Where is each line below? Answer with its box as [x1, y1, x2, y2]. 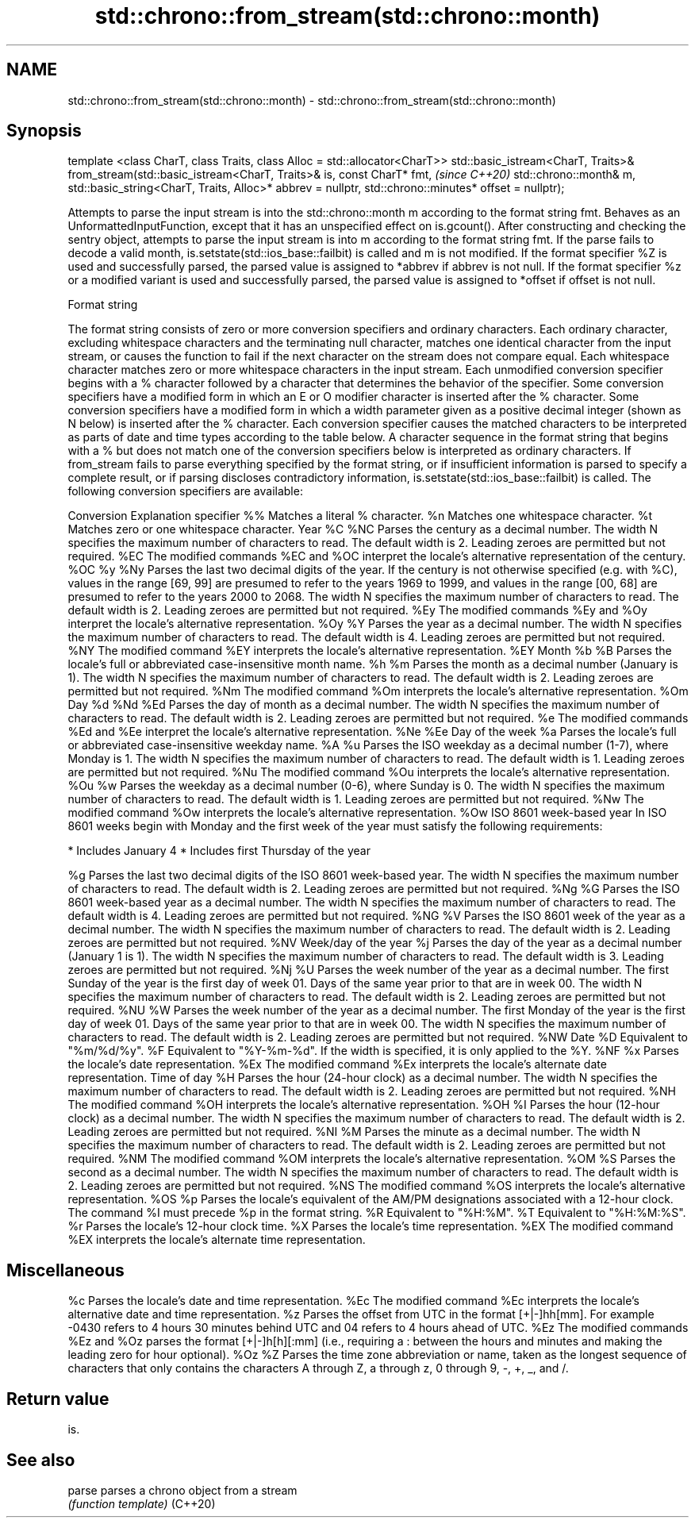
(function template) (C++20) [67, 1496, 216, 1511]
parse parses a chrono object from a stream [67, 1483, 298, 1497]
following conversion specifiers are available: [67, 484, 303, 498]
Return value [6, 1388, 109, 1409]
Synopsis [6, 121, 82, 141]
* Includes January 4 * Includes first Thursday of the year [67, 844, 371, 858]
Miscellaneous [6, 1260, 125, 1280]
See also [6, 1449, 75, 1470]
